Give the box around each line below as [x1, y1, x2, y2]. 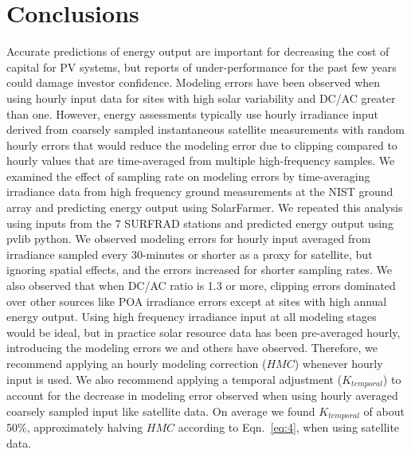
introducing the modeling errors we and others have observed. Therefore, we [6, 339, 378, 356]
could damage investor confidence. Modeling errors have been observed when [6, 74, 381, 91]
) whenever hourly [294, 355, 383, 371]
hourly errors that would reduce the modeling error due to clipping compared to [6, 136, 397, 153]
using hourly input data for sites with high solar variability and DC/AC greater [6, 89, 396, 106]
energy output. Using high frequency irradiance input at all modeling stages [6, 308, 377, 325]
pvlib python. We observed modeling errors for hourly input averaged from [6, 230, 371, 247]
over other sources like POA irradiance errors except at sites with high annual [6, 292, 387, 309]
